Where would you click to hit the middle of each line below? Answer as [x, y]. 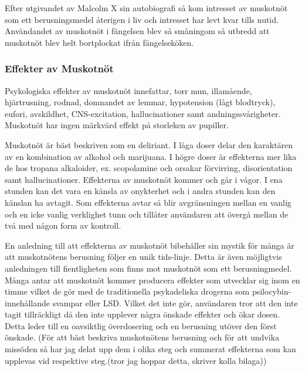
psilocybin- [272, 291]
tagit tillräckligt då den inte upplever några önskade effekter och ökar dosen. [142, 314]
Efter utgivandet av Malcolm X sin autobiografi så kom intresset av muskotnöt [146, 8]
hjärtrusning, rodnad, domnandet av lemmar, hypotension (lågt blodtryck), [140, 102]
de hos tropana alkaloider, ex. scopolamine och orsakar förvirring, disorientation [149, 168]
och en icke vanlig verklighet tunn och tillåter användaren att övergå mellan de [147, 214]
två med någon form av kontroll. [63, 225]
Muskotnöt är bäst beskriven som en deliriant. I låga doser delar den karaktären [149, 144]
